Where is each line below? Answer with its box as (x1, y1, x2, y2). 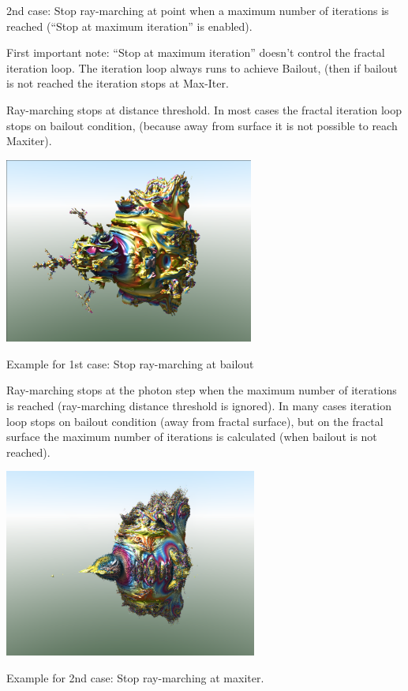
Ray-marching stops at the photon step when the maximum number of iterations (6, 382, 397, 398)
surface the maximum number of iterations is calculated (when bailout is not (6, 428, 377, 445)
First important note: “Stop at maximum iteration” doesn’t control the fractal (6, 44, 385, 61)
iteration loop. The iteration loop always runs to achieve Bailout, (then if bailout (6, 59, 398, 76)
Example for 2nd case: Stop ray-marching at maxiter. (6, 670, 264, 686)
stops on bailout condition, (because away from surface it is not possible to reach (6, 117, 398, 133)
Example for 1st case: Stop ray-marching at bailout (6, 355, 254, 372)
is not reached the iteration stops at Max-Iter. (6, 75, 229, 92)
